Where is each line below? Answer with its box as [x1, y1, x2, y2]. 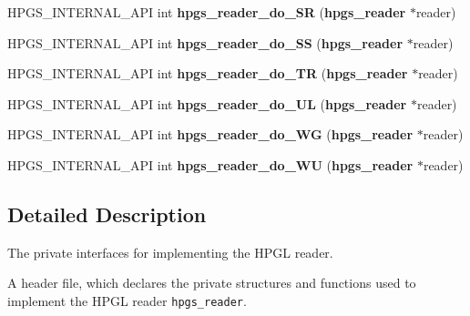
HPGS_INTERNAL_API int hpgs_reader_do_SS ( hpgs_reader [7, 33, 404, 52]
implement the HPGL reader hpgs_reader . [7, 291, 247, 310]
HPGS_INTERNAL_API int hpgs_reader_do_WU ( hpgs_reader [7, 155, 414, 174]
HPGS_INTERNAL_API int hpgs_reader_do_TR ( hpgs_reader [7, 64, 408, 83]
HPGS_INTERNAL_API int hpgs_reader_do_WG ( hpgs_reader [7, 125, 414, 144]
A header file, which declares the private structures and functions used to [7, 273, 416, 292]
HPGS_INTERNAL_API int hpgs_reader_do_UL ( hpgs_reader [7, 94, 407, 113]
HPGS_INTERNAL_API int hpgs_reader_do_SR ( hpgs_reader [7, 3, 406, 21]
